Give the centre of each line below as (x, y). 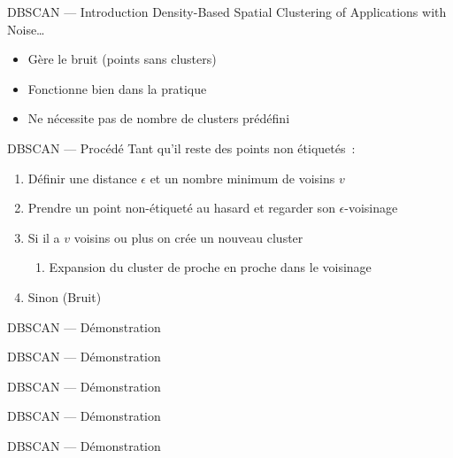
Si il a (44, 237)
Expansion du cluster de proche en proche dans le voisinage (210, 267)
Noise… (26, 29)
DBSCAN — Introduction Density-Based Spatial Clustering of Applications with (227, 12)
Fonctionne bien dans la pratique (117, 88)
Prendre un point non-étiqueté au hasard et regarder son (181, 208)
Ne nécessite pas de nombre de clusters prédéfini (159, 118)
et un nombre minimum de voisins (242, 178)
